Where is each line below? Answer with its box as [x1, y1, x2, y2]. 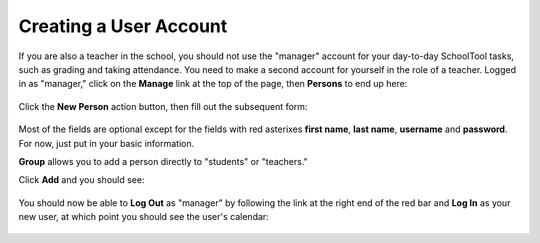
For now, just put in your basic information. [18, 137, 195, 149]
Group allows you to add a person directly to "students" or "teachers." [18, 155, 309, 167]
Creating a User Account [18, 15, 228, 37]
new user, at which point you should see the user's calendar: [18, 211, 269, 223]
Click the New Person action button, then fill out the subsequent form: [18, 100, 308, 112]
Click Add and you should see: [18, 174, 145, 186]
